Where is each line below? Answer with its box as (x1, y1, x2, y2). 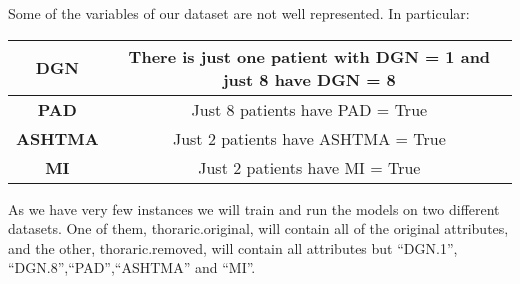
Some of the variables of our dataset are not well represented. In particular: (8, 3, 470, 23)
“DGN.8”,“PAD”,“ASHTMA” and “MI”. (8, 257, 256, 278)
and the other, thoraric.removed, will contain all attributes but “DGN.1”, (8, 237, 458, 258)
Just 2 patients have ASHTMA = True (172, 126, 446, 150)
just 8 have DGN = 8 (222, 67, 396, 91)
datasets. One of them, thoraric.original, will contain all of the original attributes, (8, 218, 509, 239)
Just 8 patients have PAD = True (191, 97, 428, 121)
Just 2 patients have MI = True (198, 155, 421, 179)
